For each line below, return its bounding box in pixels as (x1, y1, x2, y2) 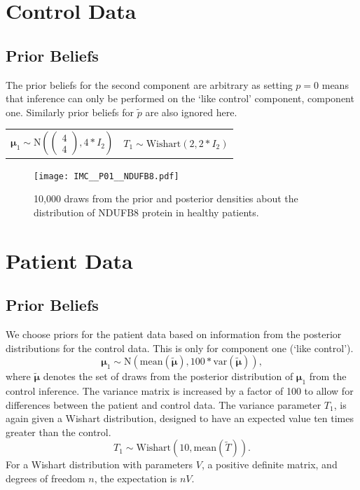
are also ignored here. (145, 104, 237, 119)
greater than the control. (6, 424, 111, 439)
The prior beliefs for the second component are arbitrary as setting (6, 77, 293, 92)
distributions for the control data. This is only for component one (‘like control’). (6, 340, 354, 355)
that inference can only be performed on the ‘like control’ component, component (6, 91, 354, 106)
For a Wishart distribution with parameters (6, 457, 193, 472)
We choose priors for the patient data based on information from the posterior (6, 327, 342, 342)
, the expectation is (94, 470, 177, 485)
